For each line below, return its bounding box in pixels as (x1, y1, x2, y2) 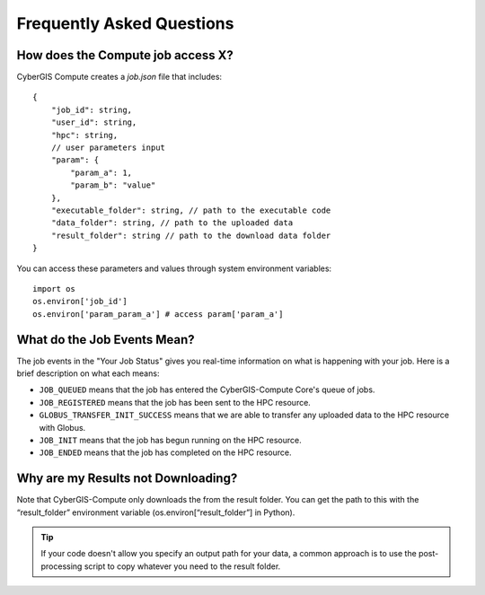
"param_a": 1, (70, 167, 133, 178)
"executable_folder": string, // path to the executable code (50, 205, 331, 215)
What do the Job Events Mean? (16, 332, 195, 347)
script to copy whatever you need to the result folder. (84, 561, 281, 572)
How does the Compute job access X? (16, 48, 234, 63)
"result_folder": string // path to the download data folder (50, 230, 331, 241)
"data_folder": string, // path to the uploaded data (50, 218, 294, 228)
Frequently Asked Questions (16, 13, 234, 33)
